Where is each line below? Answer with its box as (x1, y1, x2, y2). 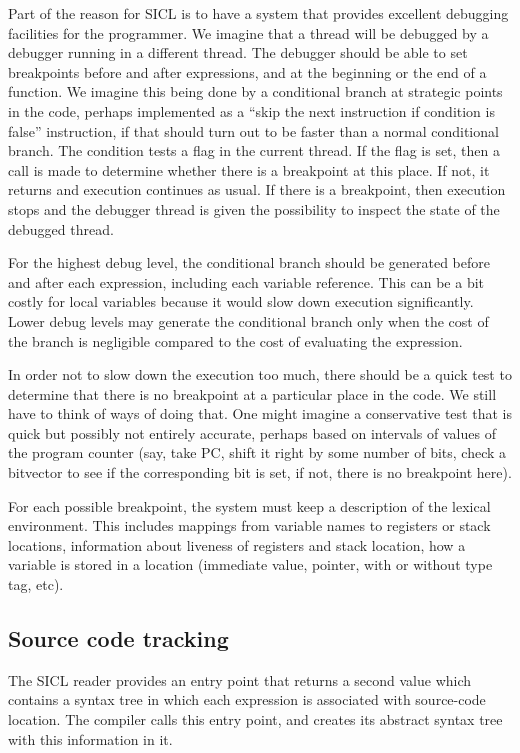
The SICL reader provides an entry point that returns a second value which (8, 669, 472, 690)
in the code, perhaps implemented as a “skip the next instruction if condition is (8, 100, 495, 121)
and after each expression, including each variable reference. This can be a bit (8, 271, 485, 292)
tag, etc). (8, 574, 64, 595)
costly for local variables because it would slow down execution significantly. (8, 291, 474, 312)
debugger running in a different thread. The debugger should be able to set (8, 42, 468, 63)
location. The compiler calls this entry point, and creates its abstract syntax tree (8, 709, 503, 730)
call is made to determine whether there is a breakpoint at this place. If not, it (8, 159, 490, 180)
